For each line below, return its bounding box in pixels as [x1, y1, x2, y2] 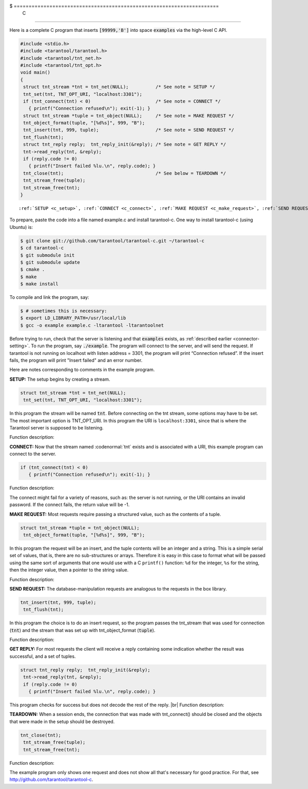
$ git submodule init [20, 252, 75, 258]
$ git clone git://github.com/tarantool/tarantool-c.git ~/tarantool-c [20, 238, 205, 244]
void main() [20, 69, 51, 76]
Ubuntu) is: [9, 224, 33, 230]
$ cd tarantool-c [20, 245, 64, 251]
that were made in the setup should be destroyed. [9, 718, 115, 725]
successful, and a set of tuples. [9, 653, 76, 659]
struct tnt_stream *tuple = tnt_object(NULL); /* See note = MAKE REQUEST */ [23, 113, 235, 118]
